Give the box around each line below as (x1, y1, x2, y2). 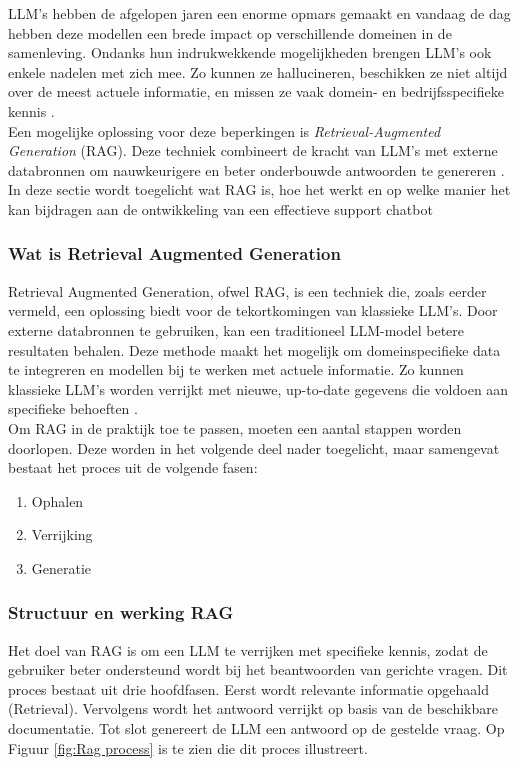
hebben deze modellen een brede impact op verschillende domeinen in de (8, 22, 452, 43)
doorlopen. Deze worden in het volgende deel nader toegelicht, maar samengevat (8, 437, 500, 458)
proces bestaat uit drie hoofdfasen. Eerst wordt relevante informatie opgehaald (8, 678, 490, 699)
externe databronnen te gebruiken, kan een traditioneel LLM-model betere (8, 319, 464, 340)
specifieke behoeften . (8, 398, 138, 419)
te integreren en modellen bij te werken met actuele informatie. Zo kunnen (8, 359, 464, 380)
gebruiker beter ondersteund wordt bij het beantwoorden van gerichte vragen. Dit (8, 659, 508, 680)
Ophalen (31, 490, 84, 511)
